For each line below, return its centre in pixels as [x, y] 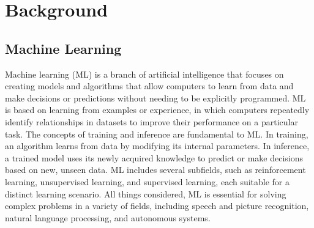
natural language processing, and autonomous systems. [108, 217]
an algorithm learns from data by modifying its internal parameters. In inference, [157, 146]
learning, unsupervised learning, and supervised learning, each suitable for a [148, 181]
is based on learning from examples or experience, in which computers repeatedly [157, 110]
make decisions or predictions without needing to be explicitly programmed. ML [155, 97]
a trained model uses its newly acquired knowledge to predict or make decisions [154, 157]
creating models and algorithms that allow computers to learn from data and [149, 86]
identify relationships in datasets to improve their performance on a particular [151, 121]
